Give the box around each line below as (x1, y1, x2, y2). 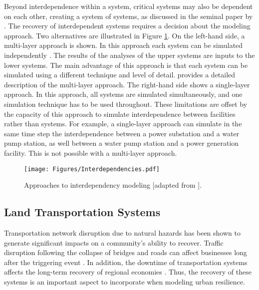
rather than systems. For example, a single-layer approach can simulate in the (4, 118, 242, 129)
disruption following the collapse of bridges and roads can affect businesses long (4, 247, 247, 258)
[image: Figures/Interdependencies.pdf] (24, 165, 160, 173)
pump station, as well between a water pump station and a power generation (4, 138, 239, 148)
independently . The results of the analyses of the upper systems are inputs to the (4, 49, 255, 60)
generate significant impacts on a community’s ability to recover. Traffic (4, 237, 224, 248)
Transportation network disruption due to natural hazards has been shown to (4, 227, 241, 238)
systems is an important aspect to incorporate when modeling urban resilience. (4, 276, 245, 287)
